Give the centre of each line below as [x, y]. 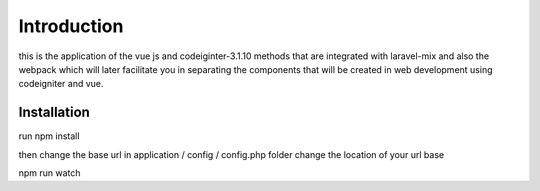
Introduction [71, 26]
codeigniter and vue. [61, 84]
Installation [54, 112]
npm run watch [49, 173]
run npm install [49, 136]
